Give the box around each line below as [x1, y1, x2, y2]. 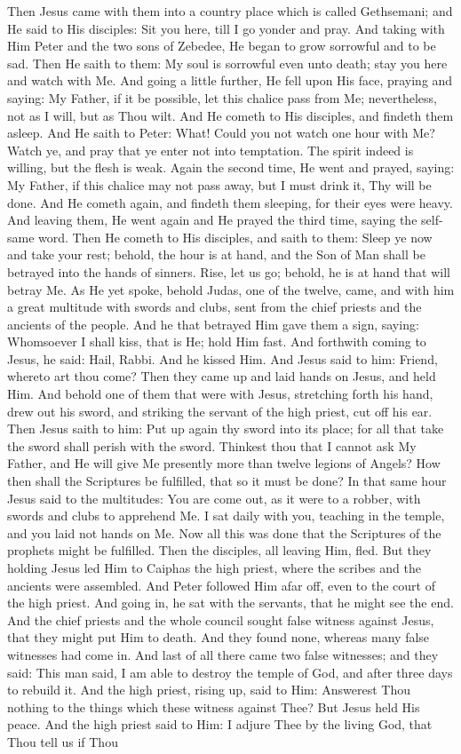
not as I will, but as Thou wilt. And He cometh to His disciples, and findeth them [7, 106, 454, 124]
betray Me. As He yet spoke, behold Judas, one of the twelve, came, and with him [7, 280, 455, 298]
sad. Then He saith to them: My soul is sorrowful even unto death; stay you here [7, 53, 448, 72]
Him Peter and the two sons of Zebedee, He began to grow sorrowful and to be [7, 36, 436, 55]
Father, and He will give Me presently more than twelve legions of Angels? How [7, 454, 441, 472]
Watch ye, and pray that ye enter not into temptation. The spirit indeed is [7, 140, 414, 159]
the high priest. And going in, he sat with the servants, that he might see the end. [7, 593, 454, 612]
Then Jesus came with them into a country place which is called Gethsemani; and [7, 2, 453, 20]
